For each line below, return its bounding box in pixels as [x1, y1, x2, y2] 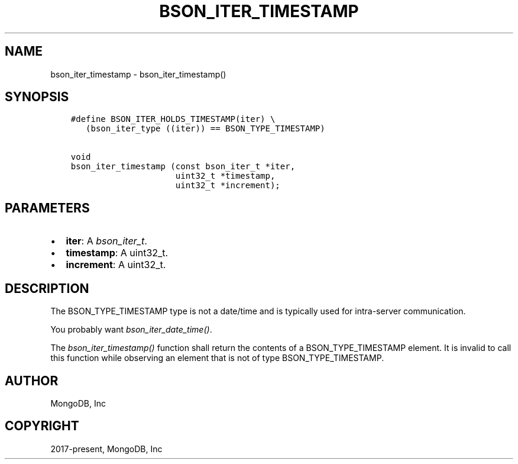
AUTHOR [5, 373, 59, 388]
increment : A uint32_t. [66, 259, 166, 271]
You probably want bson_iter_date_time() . [50, 324, 212, 335]
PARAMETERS [5, 200, 90, 215]
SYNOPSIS [5, 89, 69, 105]
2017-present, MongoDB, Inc [50, 443, 163, 454]
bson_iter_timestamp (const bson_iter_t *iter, [70, 162, 296, 172]
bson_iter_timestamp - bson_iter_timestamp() [50, 69, 226, 79]
